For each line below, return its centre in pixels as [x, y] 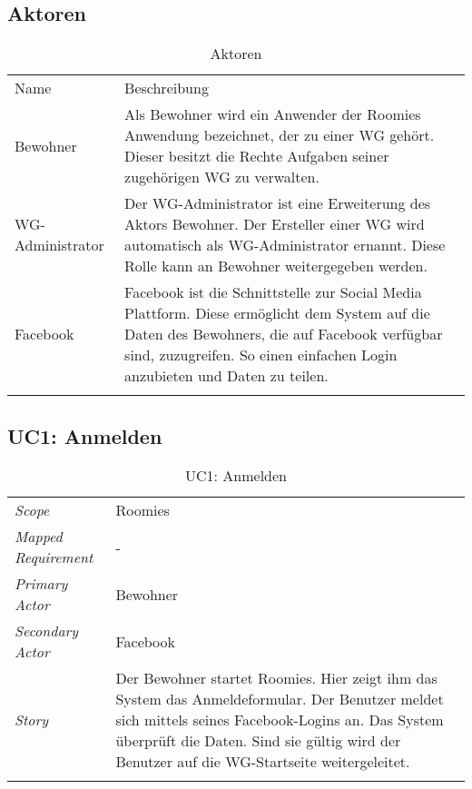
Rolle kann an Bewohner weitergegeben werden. [276, 266]
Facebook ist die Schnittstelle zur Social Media [273, 292]
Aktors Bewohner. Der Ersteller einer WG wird [275, 224]
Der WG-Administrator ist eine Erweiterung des [278, 203]
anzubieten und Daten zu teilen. [226, 376]
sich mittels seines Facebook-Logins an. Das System [280, 720]
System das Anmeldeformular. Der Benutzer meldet [280, 699]
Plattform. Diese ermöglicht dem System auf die [277, 313]
